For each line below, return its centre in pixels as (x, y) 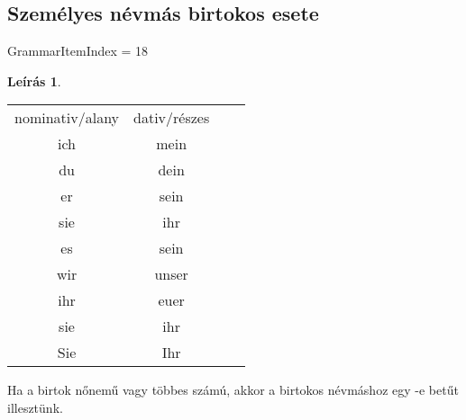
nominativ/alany (67, 118)
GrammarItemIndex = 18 (78, 51)
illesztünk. (35, 407)
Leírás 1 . (34, 80)
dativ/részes (172, 118)
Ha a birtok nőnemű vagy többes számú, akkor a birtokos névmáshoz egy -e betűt (233, 390)
